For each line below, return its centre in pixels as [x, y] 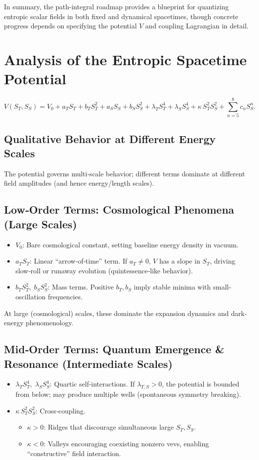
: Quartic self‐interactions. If [92, 384]
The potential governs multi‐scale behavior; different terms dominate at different [125, 173]
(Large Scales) [41, 224]
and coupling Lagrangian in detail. [197, 26]
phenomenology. [50, 323]
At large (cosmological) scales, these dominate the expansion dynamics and [117, 313]
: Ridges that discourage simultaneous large [109, 427]
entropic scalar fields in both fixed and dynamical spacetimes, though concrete [121, 16]
